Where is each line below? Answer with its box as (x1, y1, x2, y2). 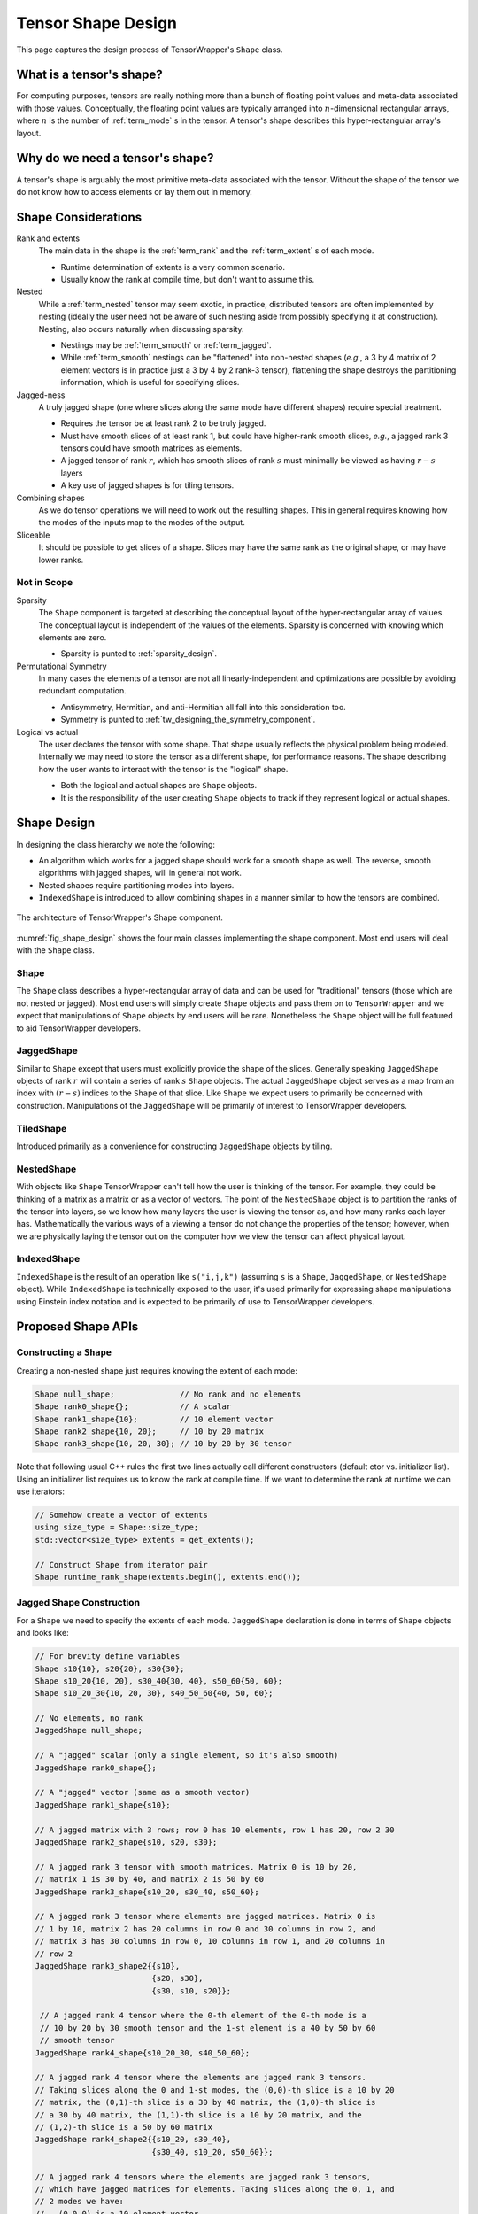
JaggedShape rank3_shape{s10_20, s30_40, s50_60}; (35, 1886, 260, 1897)
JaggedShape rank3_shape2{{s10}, (35, 1961, 181, 1970)
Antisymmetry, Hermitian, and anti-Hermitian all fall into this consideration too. (60, 701, 347, 712)
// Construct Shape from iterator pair (35, 1560, 208, 1569)
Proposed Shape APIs (16, 1320, 139, 1335)
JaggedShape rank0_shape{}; (35, 1762, 157, 1773)
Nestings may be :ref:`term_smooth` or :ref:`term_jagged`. (60, 339, 272, 350)
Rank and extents (16, 233, 80, 244)
